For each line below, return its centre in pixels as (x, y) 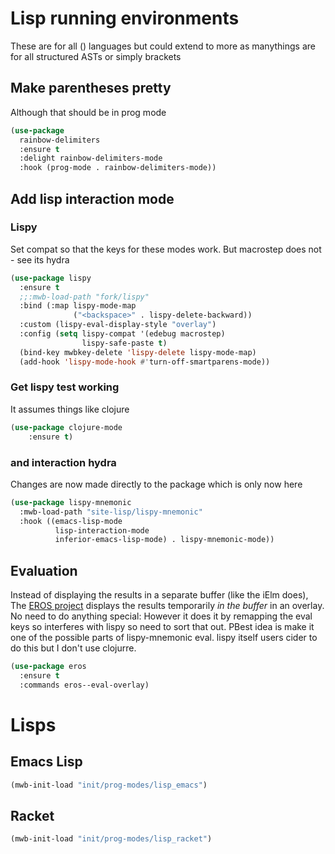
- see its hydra (40, 259)
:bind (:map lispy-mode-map (78, 306)
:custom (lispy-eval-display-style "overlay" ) (118, 325)
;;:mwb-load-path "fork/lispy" (84, 297)
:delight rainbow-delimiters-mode (91, 158)
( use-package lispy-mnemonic (71, 502)
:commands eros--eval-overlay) (84, 685)
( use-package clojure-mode (66, 427)
